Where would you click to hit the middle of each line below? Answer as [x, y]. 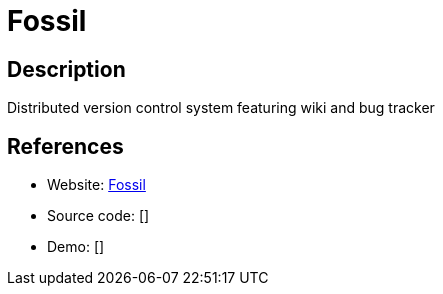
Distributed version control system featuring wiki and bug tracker [221, 108]
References [65, 146]
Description [66, 69]
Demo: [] [76, 247]
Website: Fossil [96, 185]
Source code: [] [98, 216]
